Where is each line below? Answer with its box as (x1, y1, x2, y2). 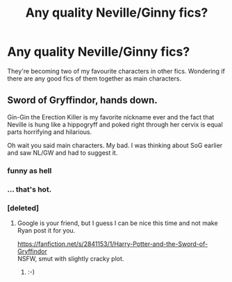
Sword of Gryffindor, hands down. (7, 94, 158, 106)
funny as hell (7, 165, 52, 175)
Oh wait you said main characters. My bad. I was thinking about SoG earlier (7, 141, 223, 149)
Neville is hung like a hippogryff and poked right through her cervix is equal (7, 120, 224, 128)
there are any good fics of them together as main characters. (7, 74, 182, 83)
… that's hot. (7, 184, 52, 194)
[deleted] (7, 203, 40, 213)
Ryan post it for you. (17, 226, 76, 234)
